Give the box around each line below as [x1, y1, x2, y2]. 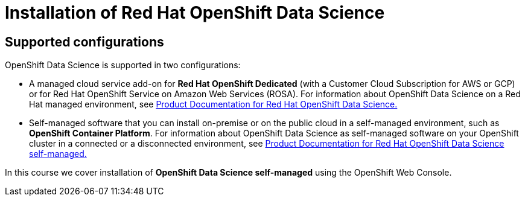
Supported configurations [5, 34, 164, 49]
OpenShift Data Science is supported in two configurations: [5, 60, 241, 71]
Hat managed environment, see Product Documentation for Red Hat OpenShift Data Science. [29, 99, 398, 110]
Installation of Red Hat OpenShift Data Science [5, 2, 385, 23]
